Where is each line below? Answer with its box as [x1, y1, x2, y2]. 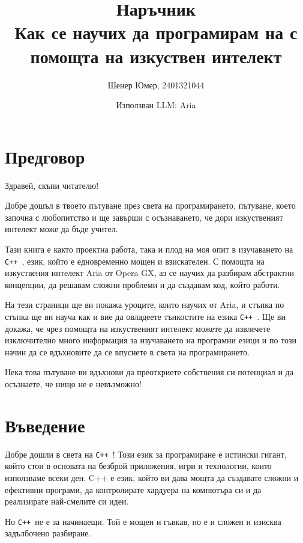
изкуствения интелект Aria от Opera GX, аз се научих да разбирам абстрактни [5, 266, 295, 279]
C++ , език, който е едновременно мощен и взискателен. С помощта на [5, 254, 265, 267]
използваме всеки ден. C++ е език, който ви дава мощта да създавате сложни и [5, 471, 299, 484]
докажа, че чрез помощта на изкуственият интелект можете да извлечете [5, 322, 271, 334]
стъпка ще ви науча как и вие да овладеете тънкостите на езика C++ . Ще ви [5, 310, 286, 323]
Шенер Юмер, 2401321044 [107, 78, 205, 91]
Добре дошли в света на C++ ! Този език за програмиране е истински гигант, [5, 447, 287, 460]
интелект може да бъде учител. [5, 222, 118, 235]
